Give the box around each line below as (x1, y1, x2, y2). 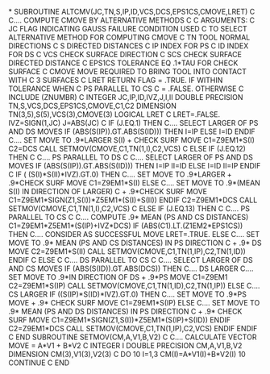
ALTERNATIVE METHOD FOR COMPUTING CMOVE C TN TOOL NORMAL (8, 32, 251, 42)
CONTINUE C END (8, 358, 70, 368)
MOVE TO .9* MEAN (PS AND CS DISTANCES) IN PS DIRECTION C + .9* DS (8, 238, 262, 247)
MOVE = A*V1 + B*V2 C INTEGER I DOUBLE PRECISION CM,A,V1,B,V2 (8, 341, 243, 350)
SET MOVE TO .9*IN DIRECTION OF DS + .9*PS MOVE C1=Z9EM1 (8, 272, 228, 281)
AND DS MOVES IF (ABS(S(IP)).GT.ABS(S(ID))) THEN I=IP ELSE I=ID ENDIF (8, 127, 255, 136)
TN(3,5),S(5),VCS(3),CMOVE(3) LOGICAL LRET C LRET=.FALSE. (8, 110, 221, 119)
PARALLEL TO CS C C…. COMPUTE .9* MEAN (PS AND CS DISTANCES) (8, 213, 249, 222)
